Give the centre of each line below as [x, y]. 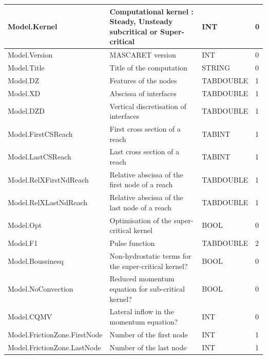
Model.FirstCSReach [40, 133]
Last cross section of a [144, 151]
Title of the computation [148, 67]
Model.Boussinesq [36, 261]
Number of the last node [148, 347]
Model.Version [30, 55]
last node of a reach [140, 207]
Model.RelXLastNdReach [48, 202]
